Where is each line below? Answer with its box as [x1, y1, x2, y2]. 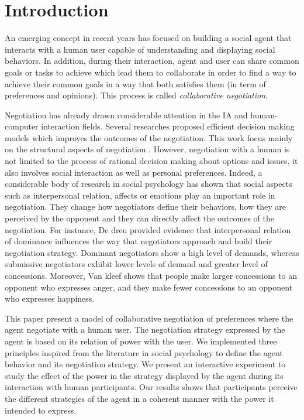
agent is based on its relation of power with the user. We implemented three [5, 334, 277, 347]
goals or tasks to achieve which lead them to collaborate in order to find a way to [5, 66, 296, 78]
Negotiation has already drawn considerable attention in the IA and [5, 108, 248, 121]
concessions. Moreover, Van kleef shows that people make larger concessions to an [5, 269, 298, 281]
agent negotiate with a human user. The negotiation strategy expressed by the [5, 323, 285, 336]
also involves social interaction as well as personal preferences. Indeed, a [5, 166, 262, 178]
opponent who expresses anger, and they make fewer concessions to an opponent [5, 281, 293, 293]
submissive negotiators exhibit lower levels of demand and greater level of [5, 258, 268, 270]
